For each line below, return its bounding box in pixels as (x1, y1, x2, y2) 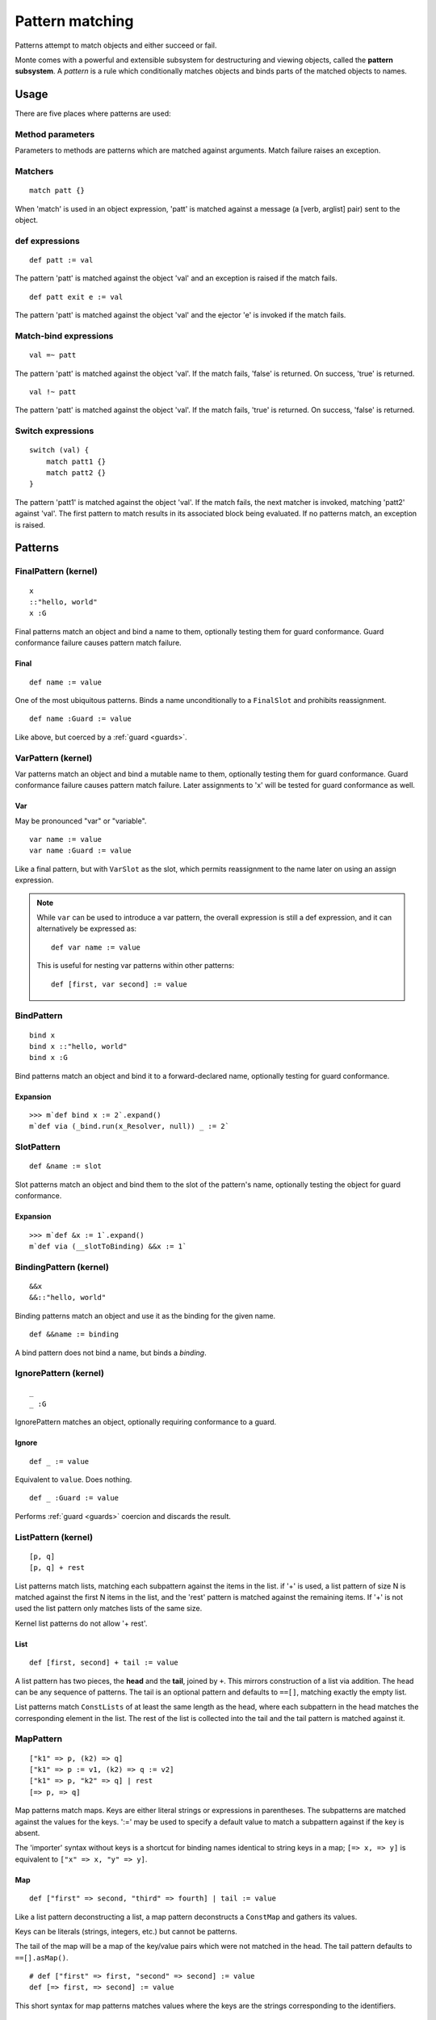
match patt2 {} (45, 469, 107, 478)
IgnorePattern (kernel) (15, 1368, 105, 1379)
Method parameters (15, 129, 95, 140)
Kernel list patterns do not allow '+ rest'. (15, 1618, 148, 1628)
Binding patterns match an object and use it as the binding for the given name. (15, 1311, 276, 1320)
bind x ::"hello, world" (29, 1042, 128, 1050)
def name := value (29, 677, 103, 687)
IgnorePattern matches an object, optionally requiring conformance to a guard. (15, 1417, 277, 1427)
